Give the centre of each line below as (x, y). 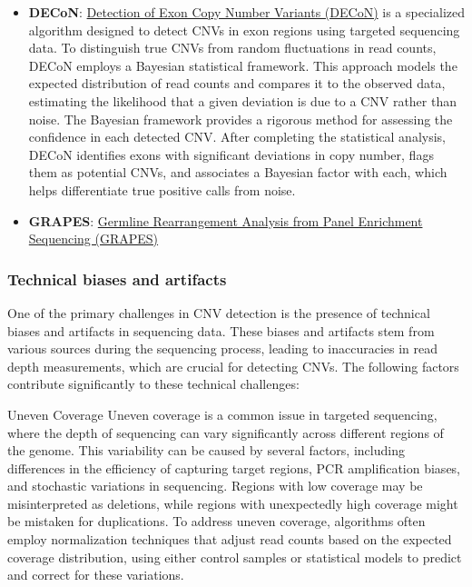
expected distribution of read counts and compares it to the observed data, (237, 83)
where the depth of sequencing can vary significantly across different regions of (226, 432)
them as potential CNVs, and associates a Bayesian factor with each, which (238, 172)
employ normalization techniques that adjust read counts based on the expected (230, 539)
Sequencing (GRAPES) (93, 239)
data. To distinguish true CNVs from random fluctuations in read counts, (232, 48)
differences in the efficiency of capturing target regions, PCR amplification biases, (234, 468)
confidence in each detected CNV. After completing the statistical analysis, (237, 137)
